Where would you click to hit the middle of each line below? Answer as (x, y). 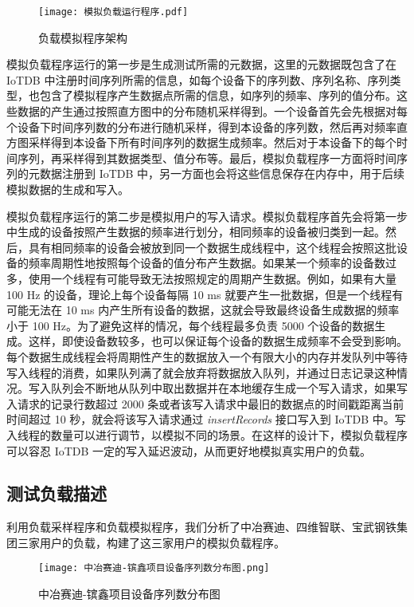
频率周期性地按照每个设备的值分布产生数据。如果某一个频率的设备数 (207, 263)
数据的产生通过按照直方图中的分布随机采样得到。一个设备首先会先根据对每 (212, 111)
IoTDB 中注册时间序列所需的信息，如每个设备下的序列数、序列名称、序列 (198, 79)
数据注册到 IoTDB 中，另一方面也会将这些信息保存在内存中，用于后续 (222, 173)
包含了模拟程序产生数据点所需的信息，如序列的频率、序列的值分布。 (218, 95)
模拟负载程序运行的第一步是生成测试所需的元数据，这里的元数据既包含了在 (201, 64)
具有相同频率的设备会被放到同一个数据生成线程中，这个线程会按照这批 (212, 247)
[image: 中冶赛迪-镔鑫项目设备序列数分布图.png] (154, 568)
